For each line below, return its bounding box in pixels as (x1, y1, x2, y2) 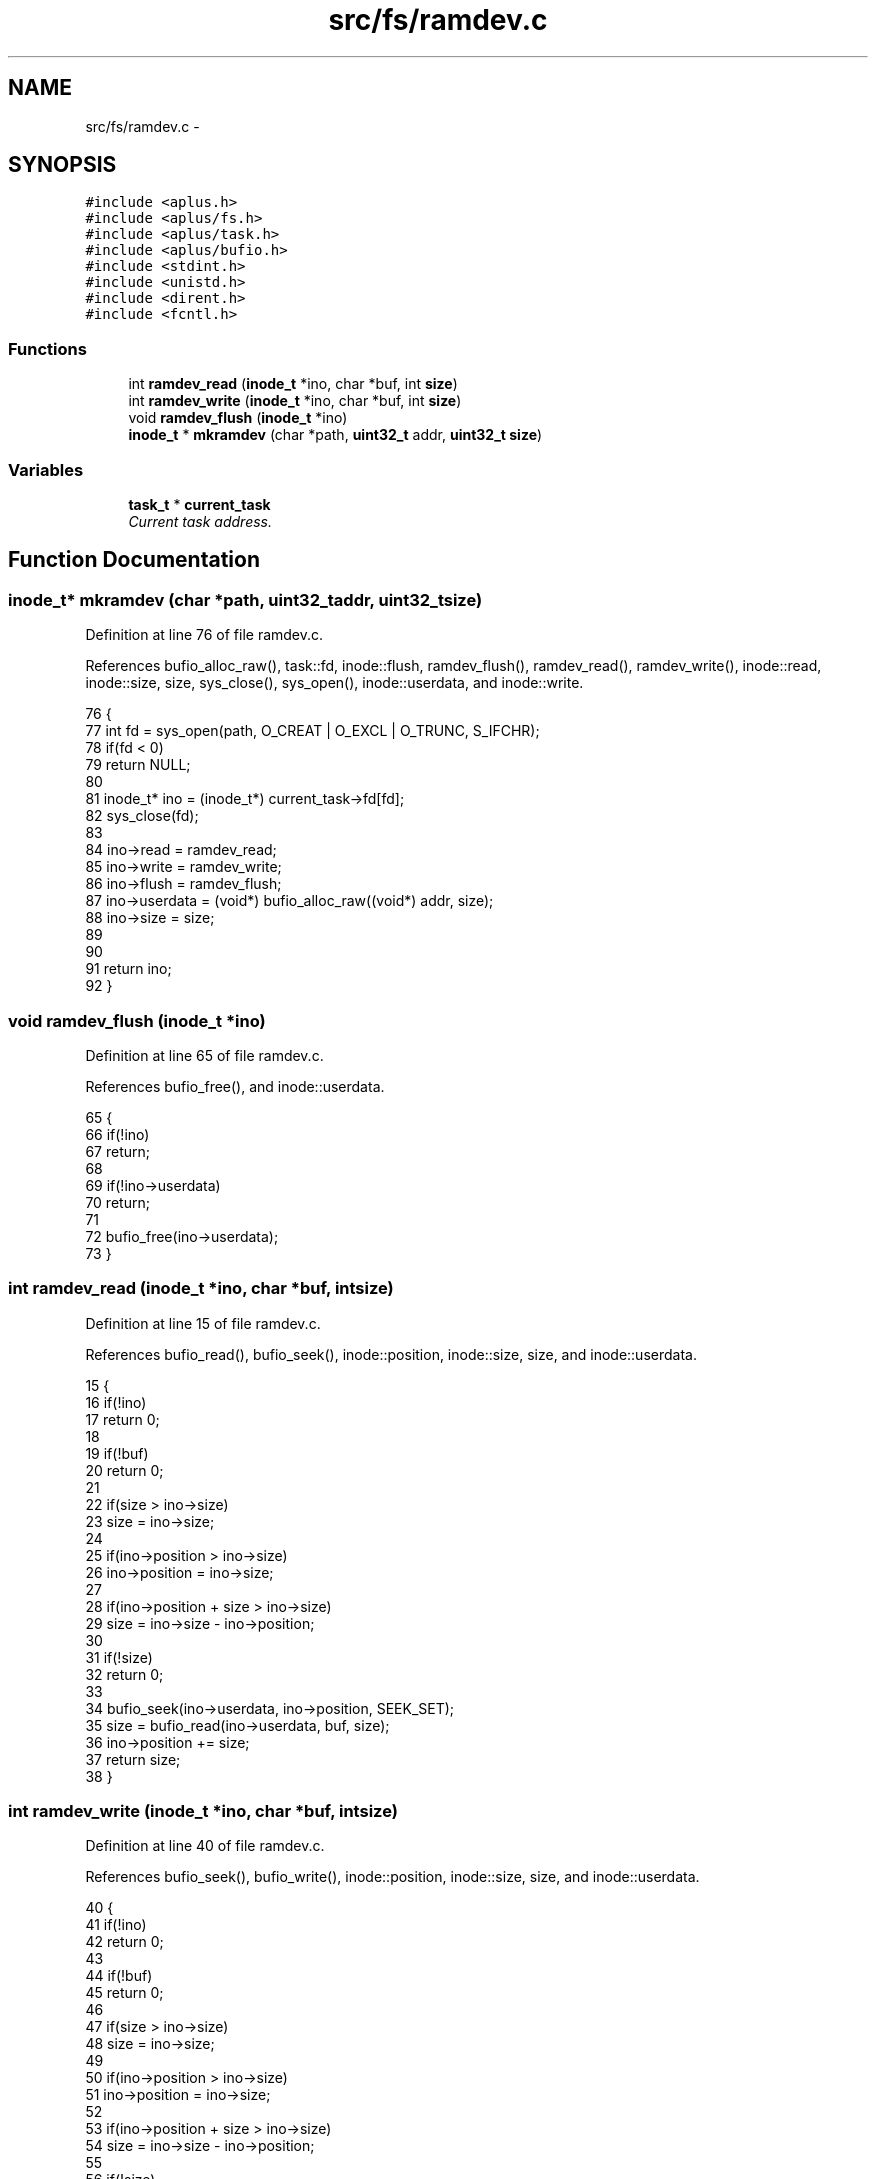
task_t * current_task (128, 495, 271, 513)
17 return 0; (85, 1410, 160, 1428)
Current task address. (128, 512, 273, 530)
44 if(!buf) (85, 1967, 153, 1985)
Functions (8, 338, 87, 359)
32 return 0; (85, 1665, 164, 1683)
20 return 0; (85, 1461, 164, 1479)
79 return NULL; (85, 756, 191, 774)
